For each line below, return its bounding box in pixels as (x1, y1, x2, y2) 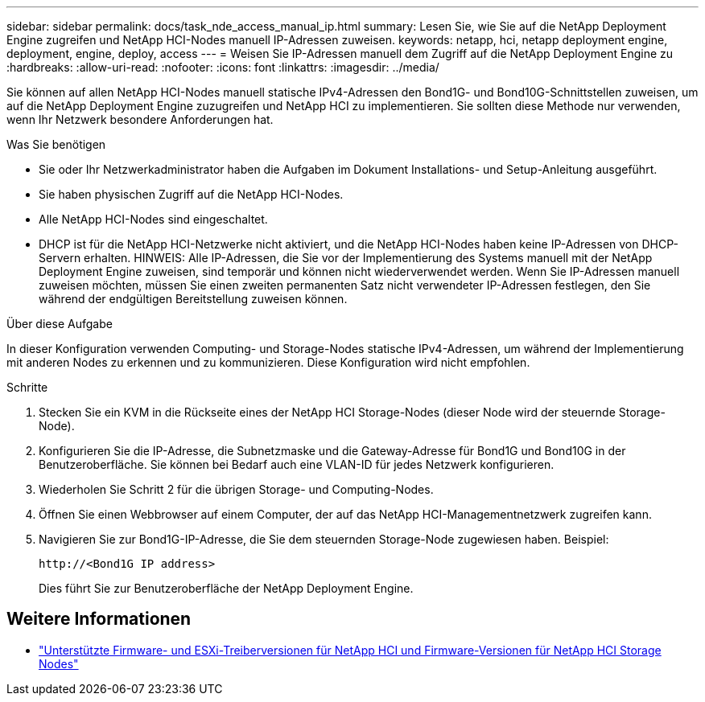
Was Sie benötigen (6, 138, 106, 151)
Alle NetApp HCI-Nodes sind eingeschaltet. (39, 212, 268, 226)
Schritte (6, 380, 48, 394)
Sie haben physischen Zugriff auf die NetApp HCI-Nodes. (39, 187, 344, 201)
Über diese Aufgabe (6, 317, 113, 330)
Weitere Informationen (6, 609, 192, 630)
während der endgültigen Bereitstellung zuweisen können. (39, 292, 348, 306)
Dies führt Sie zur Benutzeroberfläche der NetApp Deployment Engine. (39, 581, 414, 595)
